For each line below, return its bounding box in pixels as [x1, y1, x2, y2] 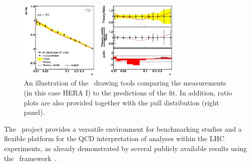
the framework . [4, 153, 57, 163]
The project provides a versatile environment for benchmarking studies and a [4, 123, 242, 134]
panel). [24, 107, 45, 117]
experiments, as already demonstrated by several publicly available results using [4, 143, 247, 153]
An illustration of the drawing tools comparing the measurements [24, 78, 226, 88]
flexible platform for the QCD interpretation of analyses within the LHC [4, 133, 225, 144]
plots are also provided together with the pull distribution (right [24, 97, 219, 107]
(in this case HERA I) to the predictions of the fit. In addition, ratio [24, 87, 232, 97]
